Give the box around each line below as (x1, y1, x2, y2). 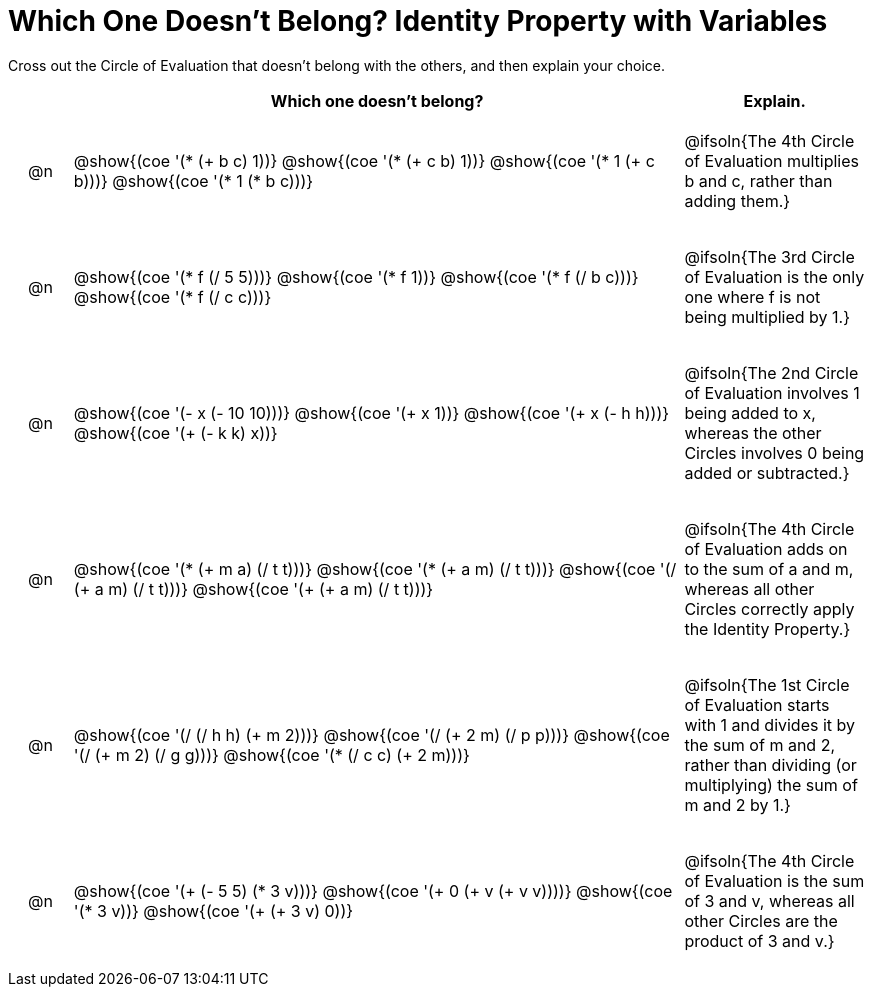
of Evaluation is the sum (684, 870, 865, 891)
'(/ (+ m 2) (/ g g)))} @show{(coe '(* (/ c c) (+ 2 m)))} (73, 744, 470, 765)
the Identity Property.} (684, 618, 851, 639)
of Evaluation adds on (684, 538, 848, 559)
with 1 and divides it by (684, 714, 856, 735)
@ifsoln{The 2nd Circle (684, 362, 859, 383)
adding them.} (684, 190, 791, 211)
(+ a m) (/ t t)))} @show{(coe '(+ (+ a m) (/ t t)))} (73, 578, 434, 599)
